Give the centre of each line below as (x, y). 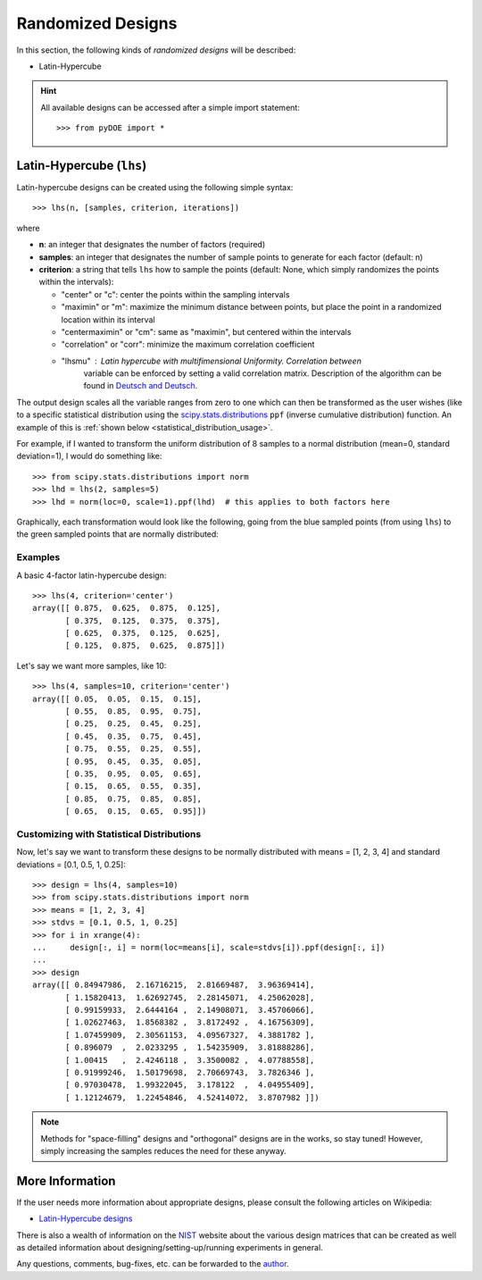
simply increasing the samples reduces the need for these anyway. (163, 1150)
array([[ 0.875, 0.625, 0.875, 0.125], (127, 608)
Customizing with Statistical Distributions (109, 833)
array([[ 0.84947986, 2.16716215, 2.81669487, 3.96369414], (174, 985)
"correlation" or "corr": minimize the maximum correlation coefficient (188, 345)
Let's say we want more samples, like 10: (91, 665)
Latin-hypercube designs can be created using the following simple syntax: (155, 188)
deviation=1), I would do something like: (89, 456)
